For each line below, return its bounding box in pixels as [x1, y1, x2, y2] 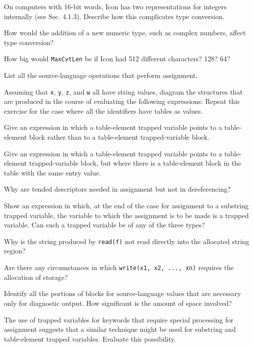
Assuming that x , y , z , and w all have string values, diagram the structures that [4, 86, 243, 97]
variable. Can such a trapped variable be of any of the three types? [4, 220, 205, 230]
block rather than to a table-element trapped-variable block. [29, 132, 210, 142]
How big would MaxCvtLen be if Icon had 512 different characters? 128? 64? [4, 53, 230, 64]
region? [4, 246, 25, 256]
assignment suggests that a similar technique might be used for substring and [4, 324, 236, 334]
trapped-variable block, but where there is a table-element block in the [29, 158, 241, 168]
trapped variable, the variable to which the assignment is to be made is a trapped [4, 210, 249, 220]
